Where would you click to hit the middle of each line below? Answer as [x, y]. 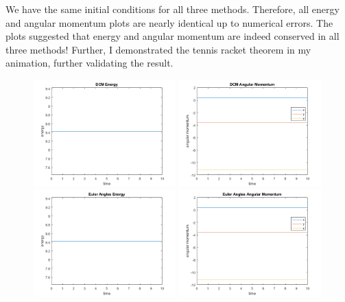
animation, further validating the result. [90, 63]
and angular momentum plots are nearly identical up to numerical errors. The [169, 22]
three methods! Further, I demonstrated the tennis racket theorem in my [158, 49]
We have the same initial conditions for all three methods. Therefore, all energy [172, 9]
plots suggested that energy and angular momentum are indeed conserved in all [172, 36]
